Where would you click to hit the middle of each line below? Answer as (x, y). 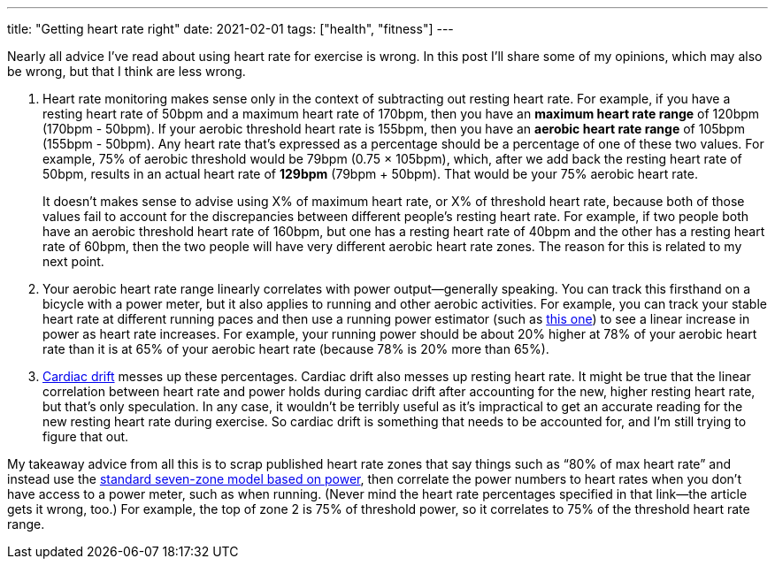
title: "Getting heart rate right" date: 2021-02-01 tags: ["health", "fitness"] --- (230, 29)
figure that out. (86, 436)
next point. (73, 261)
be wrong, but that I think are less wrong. (127, 71)
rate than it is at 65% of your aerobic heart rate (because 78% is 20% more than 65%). (296, 349)
